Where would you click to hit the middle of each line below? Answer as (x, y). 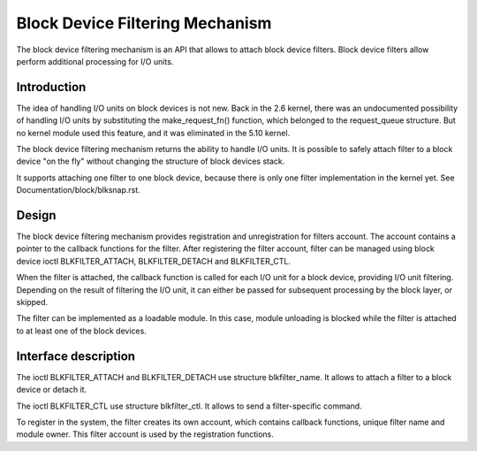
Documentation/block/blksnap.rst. (78, 190)
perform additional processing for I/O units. (95, 61)
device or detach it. (52, 390)
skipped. (32, 302)
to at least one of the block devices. (82, 331)
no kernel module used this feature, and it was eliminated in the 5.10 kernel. (153, 133)
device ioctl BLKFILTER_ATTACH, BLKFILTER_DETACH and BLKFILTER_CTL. (154, 261)
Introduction (51, 87)
